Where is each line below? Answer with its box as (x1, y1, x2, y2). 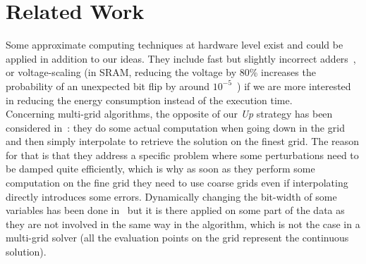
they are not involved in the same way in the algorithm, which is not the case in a (6, 216, 360, 231)
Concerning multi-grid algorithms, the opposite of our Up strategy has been (6, 106, 333, 121)
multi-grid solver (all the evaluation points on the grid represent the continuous (6, 230, 349, 245)
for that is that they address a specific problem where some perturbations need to (6, 147, 359, 162)
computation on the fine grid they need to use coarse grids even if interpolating (6, 175, 348, 190)
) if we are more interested (237, 78, 351, 93)
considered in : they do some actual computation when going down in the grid (6, 120, 345, 134)
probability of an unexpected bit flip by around (6, 78, 210, 93)
